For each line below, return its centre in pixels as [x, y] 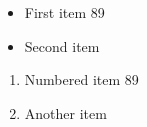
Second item [62, 45]
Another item [65, 112]
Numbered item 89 [81, 79]
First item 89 [64, 12]
